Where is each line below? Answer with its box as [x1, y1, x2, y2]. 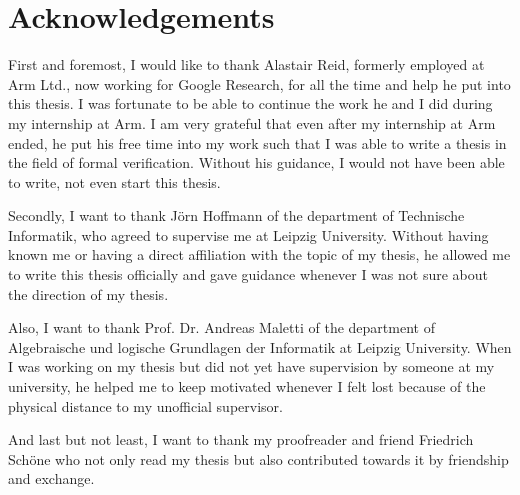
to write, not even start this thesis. [8, 171, 221, 192]
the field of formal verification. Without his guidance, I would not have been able [8, 152, 505, 173]
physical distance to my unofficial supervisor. [8, 395, 283, 416]
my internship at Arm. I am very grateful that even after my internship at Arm [8, 112, 496, 133]
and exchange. [8, 468, 95, 489]
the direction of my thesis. [8, 283, 169, 304]
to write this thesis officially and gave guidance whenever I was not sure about [8, 264, 488, 285]
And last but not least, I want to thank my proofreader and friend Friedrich [8, 429, 474, 450]
